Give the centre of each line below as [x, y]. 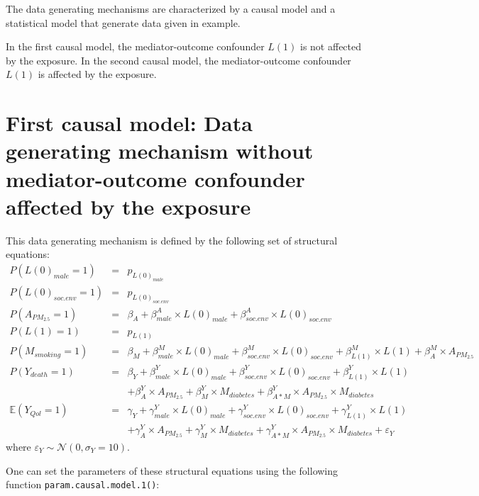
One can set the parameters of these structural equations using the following [172, 470]
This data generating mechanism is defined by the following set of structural [172, 240]
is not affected [331, 46]
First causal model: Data [129, 123]
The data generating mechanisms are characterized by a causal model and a [171, 9]
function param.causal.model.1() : [83, 484]
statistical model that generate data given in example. [123, 22]
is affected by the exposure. [97, 74]
